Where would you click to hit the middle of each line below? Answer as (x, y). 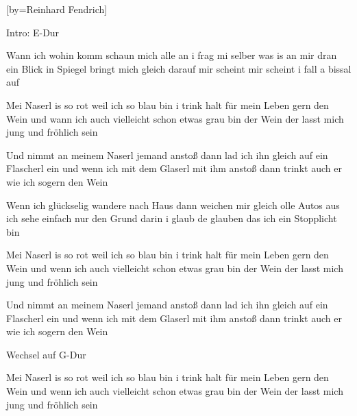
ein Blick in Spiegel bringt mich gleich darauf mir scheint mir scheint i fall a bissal (179, 68)
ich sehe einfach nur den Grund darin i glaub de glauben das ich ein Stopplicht (172, 218)
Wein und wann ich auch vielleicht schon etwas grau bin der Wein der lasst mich (175, 118)
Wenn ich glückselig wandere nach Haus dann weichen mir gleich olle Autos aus (173, 205)
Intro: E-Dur (33, 32)
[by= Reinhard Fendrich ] (57, 9)
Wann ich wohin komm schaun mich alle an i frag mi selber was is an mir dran (172, 55)
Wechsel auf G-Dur (46, 354)
